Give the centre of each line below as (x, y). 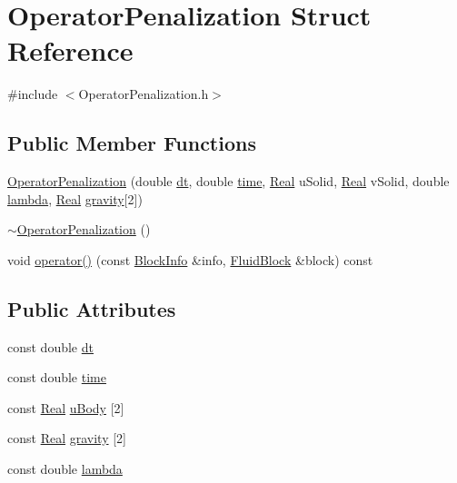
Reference (70, 50)
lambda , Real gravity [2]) (75, 198)
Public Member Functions (132, 143)
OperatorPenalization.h (144, 94)
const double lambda (65, 469)
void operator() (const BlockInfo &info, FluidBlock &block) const (190, 259)
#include (33, 94)
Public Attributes (92, 308)
